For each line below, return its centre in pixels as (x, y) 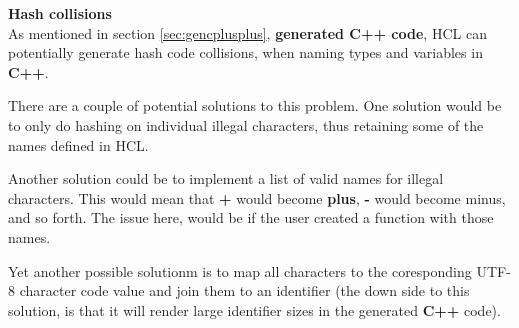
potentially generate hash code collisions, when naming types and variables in (245, 52)
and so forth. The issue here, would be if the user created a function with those (251, 217)
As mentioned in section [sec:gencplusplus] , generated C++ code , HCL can (247, 32)
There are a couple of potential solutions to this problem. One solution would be (255, 105)
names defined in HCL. (78, 144)
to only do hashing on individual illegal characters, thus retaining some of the (246, 124)
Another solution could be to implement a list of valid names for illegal (226, 178)
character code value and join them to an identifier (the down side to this (244, 290)
